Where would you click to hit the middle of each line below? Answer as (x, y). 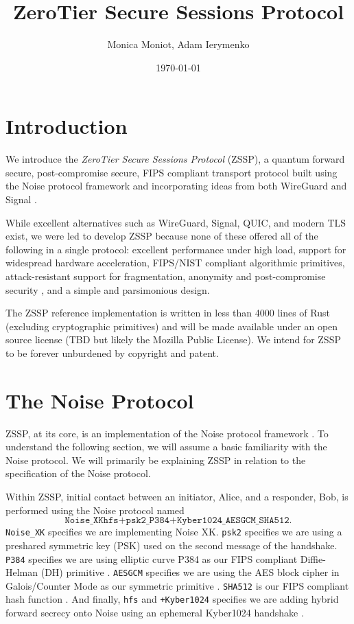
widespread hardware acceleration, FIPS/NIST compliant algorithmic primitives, (175, 263)
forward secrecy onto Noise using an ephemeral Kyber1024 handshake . (155, 613)
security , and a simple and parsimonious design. (108, 289)
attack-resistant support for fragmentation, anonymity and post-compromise (166, 276)
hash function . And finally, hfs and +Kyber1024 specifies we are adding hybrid (172, 599)
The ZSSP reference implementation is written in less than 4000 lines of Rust (168, 313)
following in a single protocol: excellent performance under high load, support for (176, 249)
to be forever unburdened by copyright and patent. (112, 353)
